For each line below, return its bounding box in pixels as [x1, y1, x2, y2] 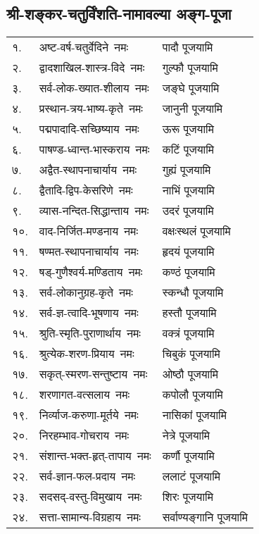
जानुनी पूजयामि [162, 100, 223, 117]
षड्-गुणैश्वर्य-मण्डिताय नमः [39, 263, 143, 280]
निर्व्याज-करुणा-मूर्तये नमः [39, 406, 139, 423]
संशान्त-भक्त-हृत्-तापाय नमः [39, 447, 151, 464]
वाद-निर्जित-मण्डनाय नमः [39, 223, 139, 240]
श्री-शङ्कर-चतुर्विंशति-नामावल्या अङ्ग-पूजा [6, 3, 232, 25]
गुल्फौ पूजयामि [162, 59, 218, 76]
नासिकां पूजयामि [162, 406, 227, 423]
